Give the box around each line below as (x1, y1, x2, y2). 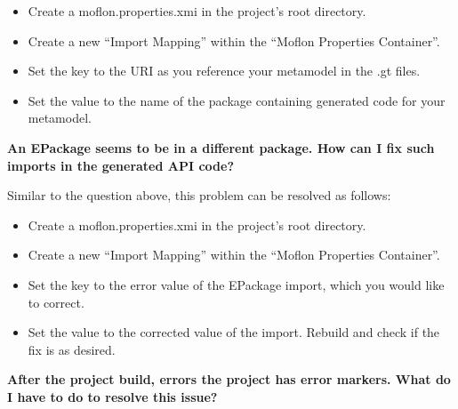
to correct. (28, 293, 84, 311)
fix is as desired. (28, 340, 116, 358)
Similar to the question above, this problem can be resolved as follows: (7, 186, 391, 204)
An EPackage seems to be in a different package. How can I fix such (7, 138, 435, 156)
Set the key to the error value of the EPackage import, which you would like (28, 275, 445, 293)
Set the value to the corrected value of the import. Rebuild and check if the (28, 323, 440, 341)
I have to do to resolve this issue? (7, 387, 218, 405)
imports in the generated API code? (7, 156, 235, 174)
